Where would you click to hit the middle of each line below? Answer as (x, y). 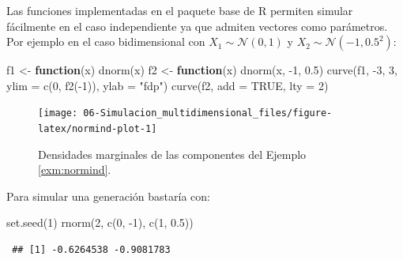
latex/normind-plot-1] (98, 129)
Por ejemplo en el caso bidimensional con (106, 41)
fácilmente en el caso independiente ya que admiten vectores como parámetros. (197, 26)
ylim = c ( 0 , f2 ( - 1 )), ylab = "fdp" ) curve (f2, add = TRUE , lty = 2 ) (168, 85)
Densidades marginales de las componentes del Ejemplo (172, 154)
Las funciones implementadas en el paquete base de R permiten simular (180, 10)
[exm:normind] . (75, 170)
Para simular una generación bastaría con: (108, 196)
